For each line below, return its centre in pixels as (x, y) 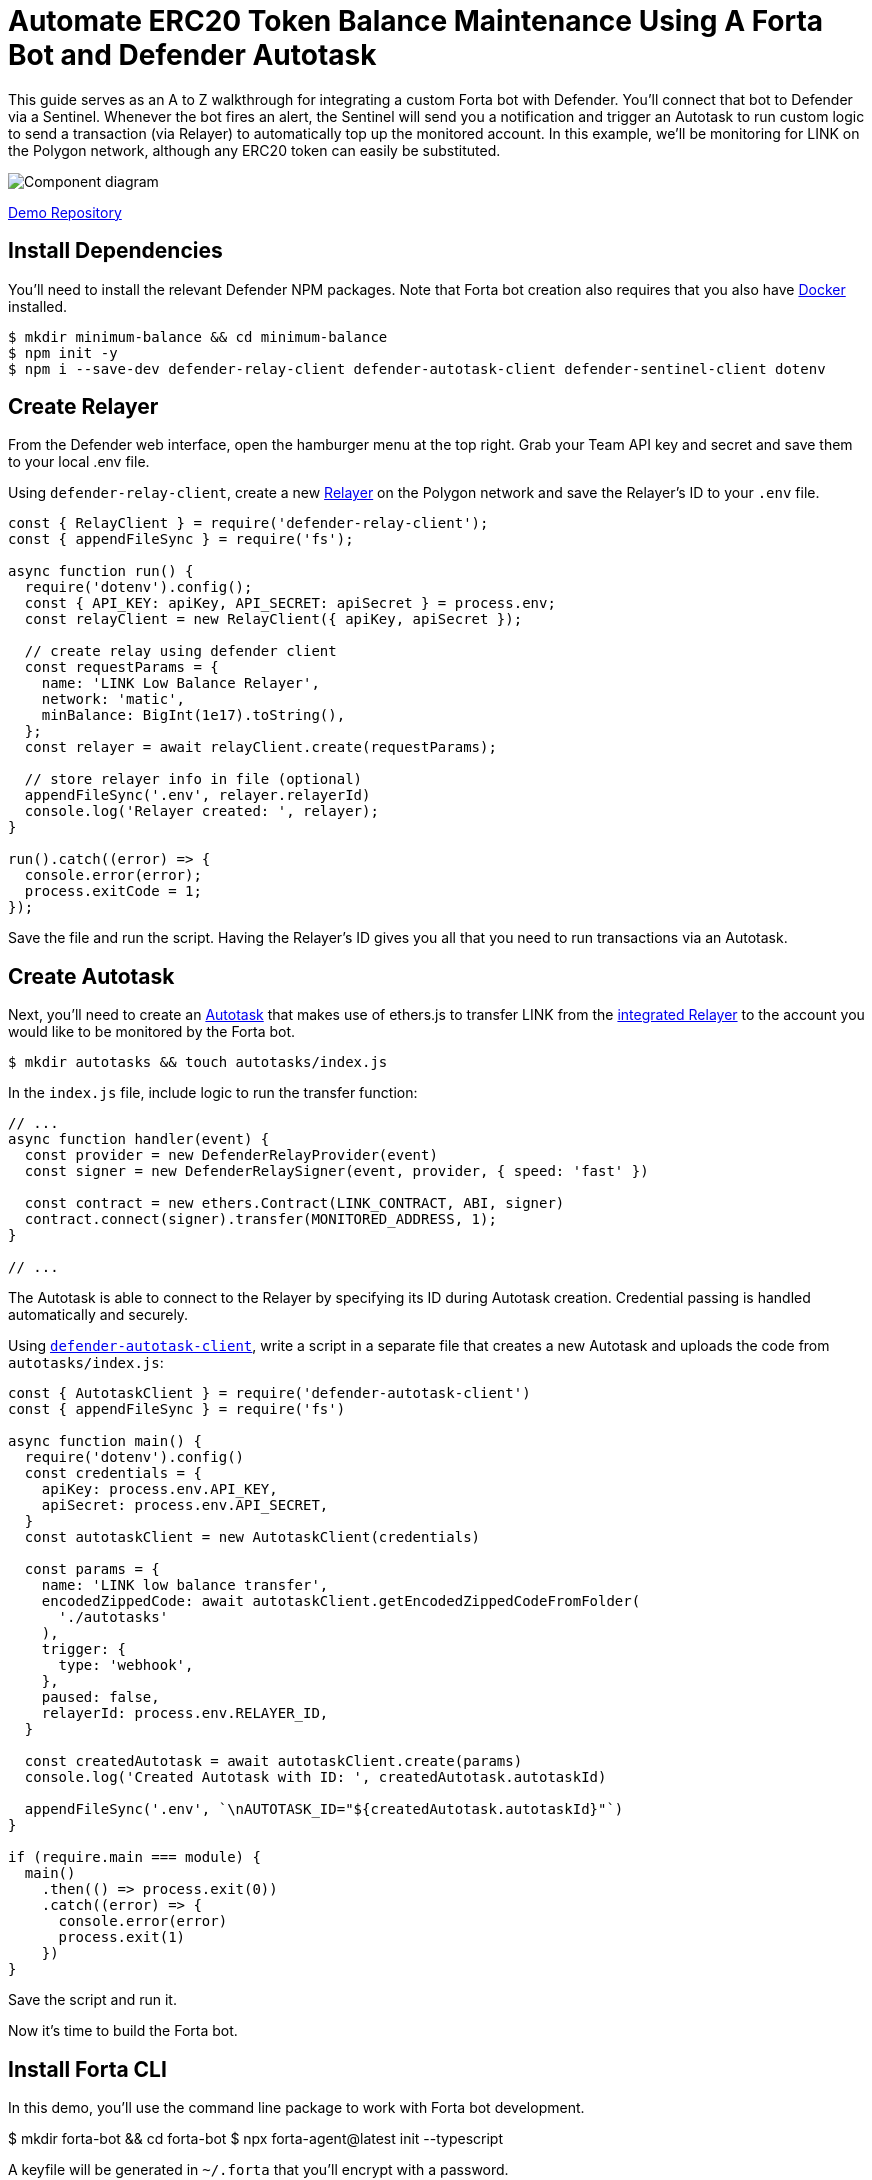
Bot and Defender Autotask (192, 55)
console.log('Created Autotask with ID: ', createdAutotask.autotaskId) (315, 1777)
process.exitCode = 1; (113, 891)
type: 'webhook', (126, 1665)
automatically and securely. (98, 1315)
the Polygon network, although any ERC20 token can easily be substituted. (254, 150)
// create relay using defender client (180, 651)
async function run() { (101, 571)
